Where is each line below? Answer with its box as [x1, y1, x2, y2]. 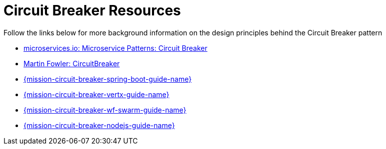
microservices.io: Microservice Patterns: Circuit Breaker [23, 43, 207, 52]
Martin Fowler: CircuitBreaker [23, 59, 120, 68]
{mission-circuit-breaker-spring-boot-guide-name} [23, 74, 192, 83]
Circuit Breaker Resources [3, 2, 181, 19]
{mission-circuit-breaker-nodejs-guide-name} [23, 121, 175, 130]
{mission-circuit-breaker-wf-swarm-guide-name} [23, 105, 186, 114]
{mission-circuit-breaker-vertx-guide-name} [23, 90, 169, 99]
